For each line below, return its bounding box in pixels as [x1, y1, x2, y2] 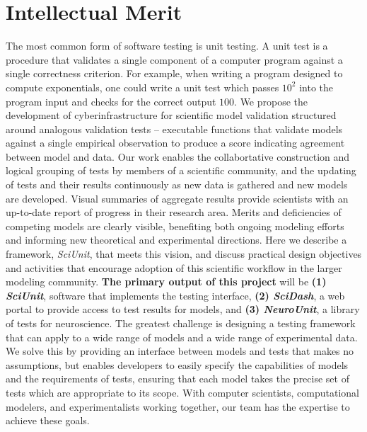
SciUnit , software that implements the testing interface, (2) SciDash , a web [6, 288, 345, 302]
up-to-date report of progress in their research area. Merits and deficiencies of [6, 205, 342, 220]
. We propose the [234, 93, 308, 108]
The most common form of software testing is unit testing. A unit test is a [6, 38, 328, 53]
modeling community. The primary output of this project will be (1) [6, 274, 327, 289]
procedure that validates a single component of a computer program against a [6, 52, 343, 67]
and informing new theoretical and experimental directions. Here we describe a [6, 232, 347, 247]
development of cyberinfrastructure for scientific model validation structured [6, 108, 337, 123]
